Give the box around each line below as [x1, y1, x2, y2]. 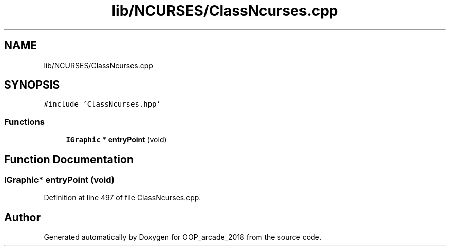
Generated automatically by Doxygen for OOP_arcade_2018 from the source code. [44, 233, 322, 242]
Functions [4, 116, 45, 127]
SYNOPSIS [4, 78, 60, 92]
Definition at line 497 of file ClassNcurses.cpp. [44, 193, 201, 202]
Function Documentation [4, 153, 134, 166]
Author [4, 211, 41, 224]
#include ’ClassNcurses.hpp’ [44, 100, 161, 109]
